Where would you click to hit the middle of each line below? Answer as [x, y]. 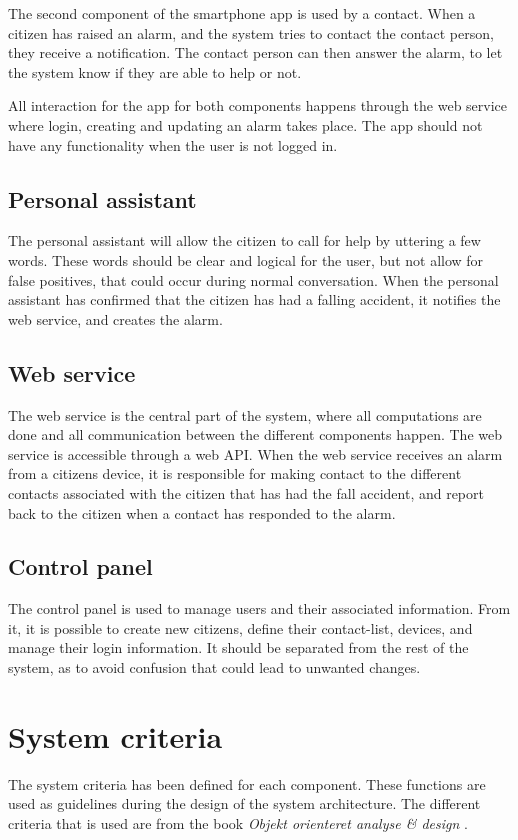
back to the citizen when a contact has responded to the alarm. [202, 512]
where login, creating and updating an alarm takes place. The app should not [245, 124]
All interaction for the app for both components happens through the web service [258, 105]
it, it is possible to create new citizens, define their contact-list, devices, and [240, 627]
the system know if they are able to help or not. [155, 71]
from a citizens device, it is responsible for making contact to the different [235, 473]
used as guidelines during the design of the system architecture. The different [244, 803]
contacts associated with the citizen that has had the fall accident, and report [246, 492]
